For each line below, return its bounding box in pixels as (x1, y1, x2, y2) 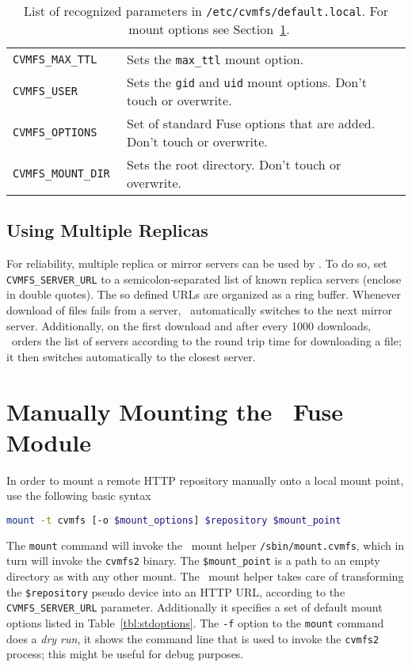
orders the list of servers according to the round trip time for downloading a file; (11, 333, 402, 349)
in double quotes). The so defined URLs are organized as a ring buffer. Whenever (6, 286, 401, 303)
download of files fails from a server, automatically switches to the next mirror (6, 302, 393, 318)
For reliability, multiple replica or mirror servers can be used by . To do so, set (6, 255, 387, 272)
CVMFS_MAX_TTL (13, 52, 97, 66)
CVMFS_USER (13, 85, 78, 97)
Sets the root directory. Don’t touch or (127, 155, 341, 173)
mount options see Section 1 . (128, 20, 290, 38)
